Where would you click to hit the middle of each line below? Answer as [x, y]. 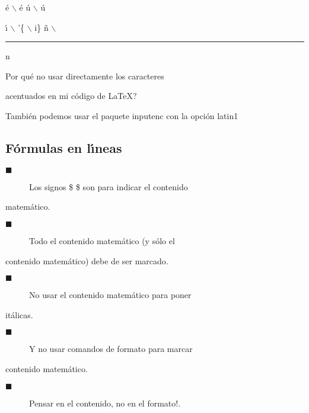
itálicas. [19, 314]
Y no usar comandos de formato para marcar [111, 349]
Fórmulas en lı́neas [64, 147]
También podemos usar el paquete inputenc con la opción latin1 [122, 115]
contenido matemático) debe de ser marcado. [87, 260]
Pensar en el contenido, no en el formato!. [105, 403]
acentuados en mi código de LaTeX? [71, 96]
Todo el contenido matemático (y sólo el [102, 240]
